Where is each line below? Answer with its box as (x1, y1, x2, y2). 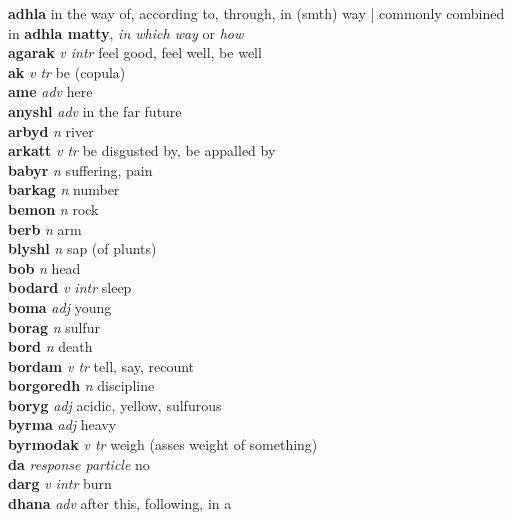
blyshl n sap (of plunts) (8, 238, 157, 259)
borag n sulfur (8, 316, 100, 337)
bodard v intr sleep (8, 277, 132, 298)
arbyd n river (8, 120, 94, 141)
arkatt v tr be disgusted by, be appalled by (8, 140, 276, 161)
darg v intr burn (8, 473, 112, 494)
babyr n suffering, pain (8, 159, 153, 180)
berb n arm (8, 218, 82, 239)
